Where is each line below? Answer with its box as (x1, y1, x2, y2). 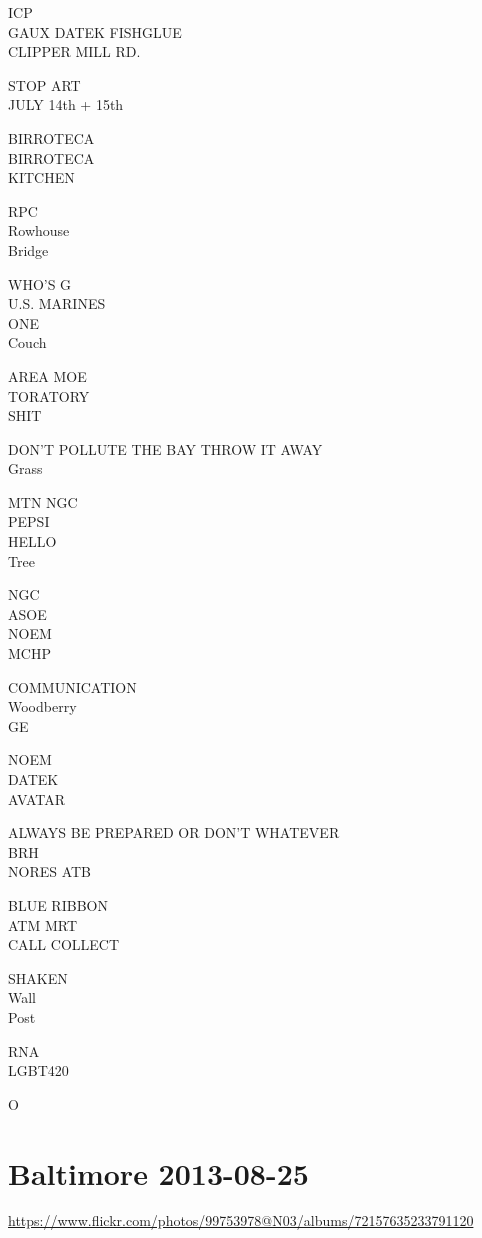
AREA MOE (8, 365, 87, 386)
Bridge (8, 239, 49, 260)
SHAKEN (8, 967, 68, 988)
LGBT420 (8, 1060, 69, 1081)
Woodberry (8, 696, 77, 717)
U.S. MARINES (8, 293, 106, 314)
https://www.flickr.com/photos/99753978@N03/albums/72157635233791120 (8, 1210, 474, 1231)
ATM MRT (8, 914, 78, 935)
